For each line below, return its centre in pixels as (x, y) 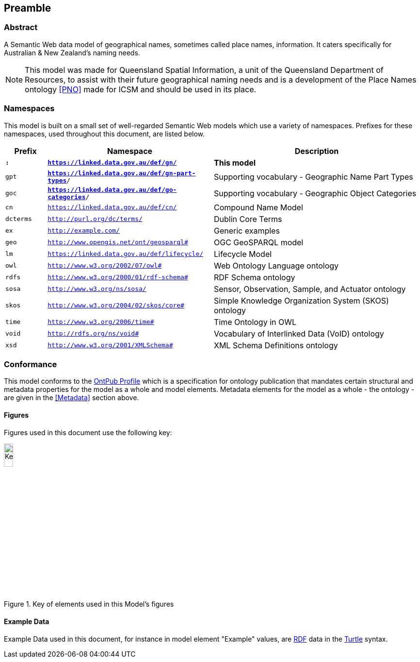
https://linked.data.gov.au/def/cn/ (112, 207)
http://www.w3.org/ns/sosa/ (97, 289)
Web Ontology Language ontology (276, 265)
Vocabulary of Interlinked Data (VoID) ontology (299, 333)
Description (317, 151)
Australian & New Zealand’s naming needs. (72, 52)
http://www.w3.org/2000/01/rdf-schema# (118, 277)
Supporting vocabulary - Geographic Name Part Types (313, 177)
